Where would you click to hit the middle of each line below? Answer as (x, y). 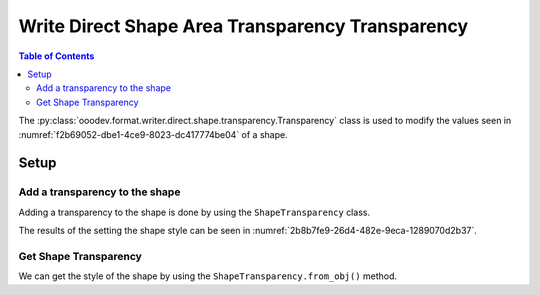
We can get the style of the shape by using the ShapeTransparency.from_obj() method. (208, 276)
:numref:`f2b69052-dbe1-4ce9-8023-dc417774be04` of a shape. (153, 134)
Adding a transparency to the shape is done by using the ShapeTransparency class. (194, 212)
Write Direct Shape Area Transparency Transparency (243, 26)
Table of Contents (56, 56)
